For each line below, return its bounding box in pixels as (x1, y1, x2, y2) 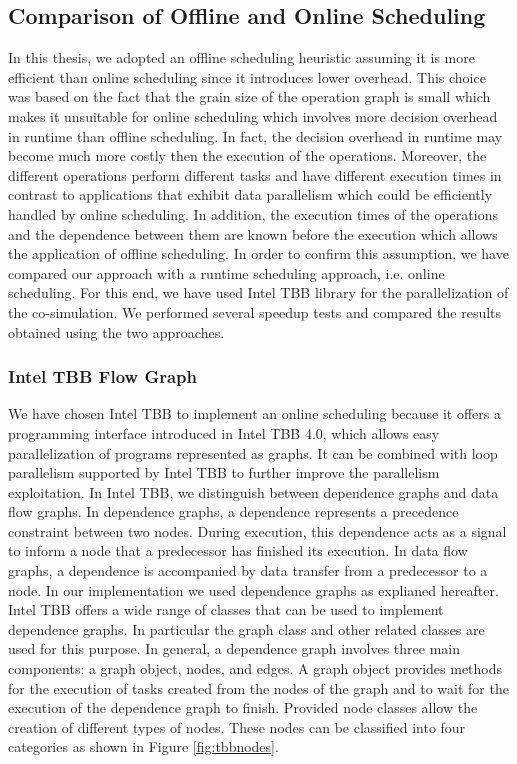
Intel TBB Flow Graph (8, 364, 197, 389)
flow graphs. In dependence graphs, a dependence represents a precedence (8, 501, 459, 522)
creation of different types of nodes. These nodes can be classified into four (8, 716, 466, 737)
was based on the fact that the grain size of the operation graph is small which (8, 86, 491, 107)
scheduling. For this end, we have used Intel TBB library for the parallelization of (8, 282, 509, 303)
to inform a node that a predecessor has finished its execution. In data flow (8, 540, 468, 561)
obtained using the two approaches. (8, 321, 225, 342)
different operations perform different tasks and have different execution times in (8, 164, 502, 185)
